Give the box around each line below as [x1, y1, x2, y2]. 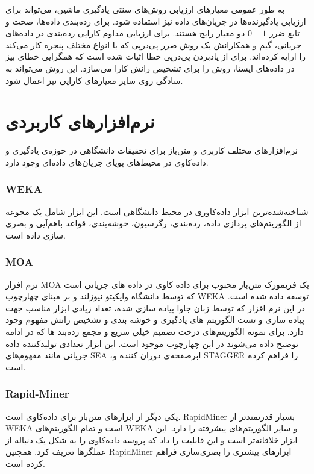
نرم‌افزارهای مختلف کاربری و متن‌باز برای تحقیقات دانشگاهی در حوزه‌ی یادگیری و [5, 144, 298, 157]
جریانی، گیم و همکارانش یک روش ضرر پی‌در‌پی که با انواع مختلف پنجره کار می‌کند [5, 38, 302, 51]
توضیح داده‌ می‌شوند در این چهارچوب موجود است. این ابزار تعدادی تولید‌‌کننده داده [5, 337, 299, 349]
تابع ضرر [269, 27, 300, 39]
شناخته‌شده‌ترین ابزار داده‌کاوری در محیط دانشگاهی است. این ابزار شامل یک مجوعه [5, 205, 309, 217]
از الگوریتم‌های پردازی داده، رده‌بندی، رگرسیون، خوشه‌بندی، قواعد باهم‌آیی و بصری [5, 217, 301, 229]
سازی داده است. [5, 228, 66, 241]
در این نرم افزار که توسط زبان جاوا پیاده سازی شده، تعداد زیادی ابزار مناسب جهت [5, 301, 306, 314]
